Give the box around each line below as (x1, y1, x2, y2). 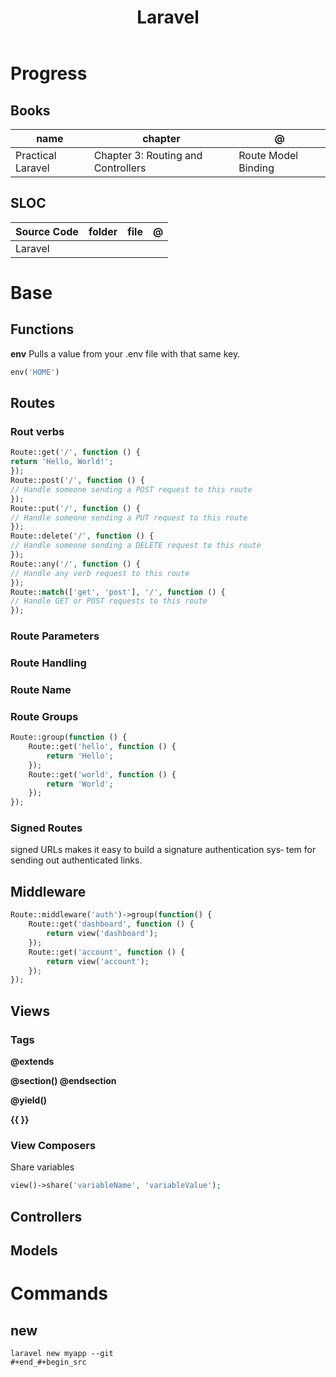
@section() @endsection (10, 1074, 117, 1086)
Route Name (10, 682, 72, 696)
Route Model (238, 149, 299, 162)
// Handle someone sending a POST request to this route (10, 484, 253, 495)
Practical (15, 149, 57, 162)
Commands (10, 1282, 109, 1305)
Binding (238, 161, 275, 175)
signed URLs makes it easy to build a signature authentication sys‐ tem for (10, 844, 317, 856)
